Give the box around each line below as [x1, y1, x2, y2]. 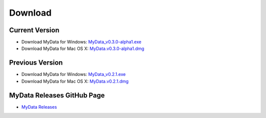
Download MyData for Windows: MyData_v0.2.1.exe [21, 71, 126, 77]
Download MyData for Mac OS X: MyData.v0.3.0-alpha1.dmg [21, 46, 145, 51]
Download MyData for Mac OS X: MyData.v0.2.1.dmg [21, 78, 129, 84]
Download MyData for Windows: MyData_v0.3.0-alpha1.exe [21, 39, 141, 45]
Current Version [9, 26, 60, 34]
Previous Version [9, 59, 63, 67]
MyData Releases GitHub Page [9, 91, 105, 99]
